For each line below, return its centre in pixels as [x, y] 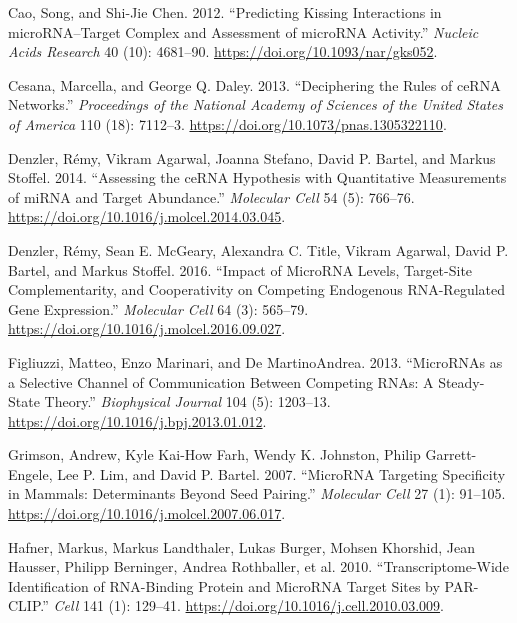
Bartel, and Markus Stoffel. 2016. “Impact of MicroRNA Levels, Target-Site [240, 269]
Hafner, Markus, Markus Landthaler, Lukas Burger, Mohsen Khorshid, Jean [242, 546]
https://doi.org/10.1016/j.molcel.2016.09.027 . [147, 328]
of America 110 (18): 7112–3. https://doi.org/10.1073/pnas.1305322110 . [227, 123]
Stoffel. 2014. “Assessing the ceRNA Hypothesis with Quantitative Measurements [257, 177]
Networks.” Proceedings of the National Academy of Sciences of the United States [255, 104]
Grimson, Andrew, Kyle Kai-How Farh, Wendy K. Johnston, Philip [214, 454]
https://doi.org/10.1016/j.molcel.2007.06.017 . [147, 513]
